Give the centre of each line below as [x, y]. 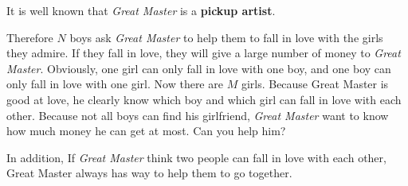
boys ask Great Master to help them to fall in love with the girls [226, 37]
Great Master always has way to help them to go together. [149, 173]
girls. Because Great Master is [315, 84]
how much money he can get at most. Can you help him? [146, 131]
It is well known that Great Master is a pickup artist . [141, 10]
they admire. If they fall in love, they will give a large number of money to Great [204, 53]
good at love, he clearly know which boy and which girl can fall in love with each [204, 99]
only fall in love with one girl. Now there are [115, 84]
